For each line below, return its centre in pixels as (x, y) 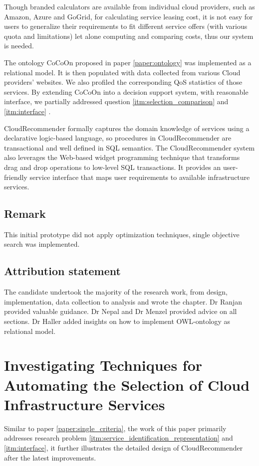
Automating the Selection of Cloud (127, 385)
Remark (25, 214)
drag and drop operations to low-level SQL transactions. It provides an (113, 167)
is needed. (19, 46)
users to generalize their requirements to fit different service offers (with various (126, 26)
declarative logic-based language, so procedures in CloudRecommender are (118, 138)
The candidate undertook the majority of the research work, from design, (116, 292)
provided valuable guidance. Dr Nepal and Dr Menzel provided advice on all (121, 311)
